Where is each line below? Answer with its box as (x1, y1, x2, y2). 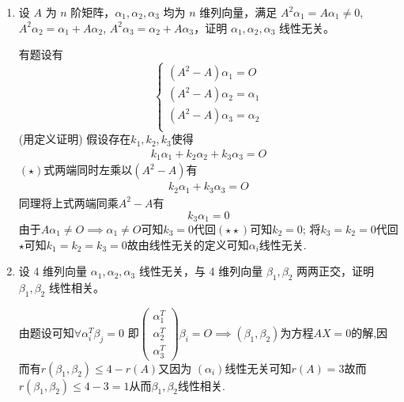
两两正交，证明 (296, 263, 375, 279)
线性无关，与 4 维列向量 (138, 263, 263, 279)
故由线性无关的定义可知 (126, 236, 249, 252)
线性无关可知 (225, 359, 292, 376)
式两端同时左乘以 (43, 161, 133, 178)
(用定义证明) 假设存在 (18, 131, 131, 147)
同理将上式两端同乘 (18, 194, 119, 210)
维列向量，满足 (199, 4, 278, 20)
